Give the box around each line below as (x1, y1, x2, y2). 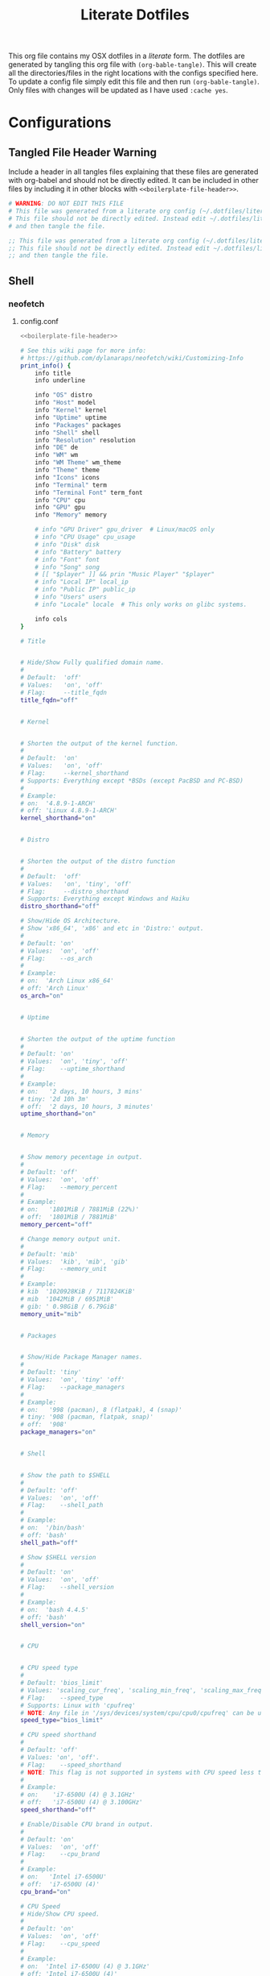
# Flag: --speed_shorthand (19, 1761, 122, 1769)
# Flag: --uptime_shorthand (19, 1065, 125, 1073)
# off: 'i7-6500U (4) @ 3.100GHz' (19, 1799, 143, 1807)
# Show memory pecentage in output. (19, 1153, 143, 1161)
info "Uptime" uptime (35, 413, 107, 421)
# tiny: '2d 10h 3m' (19, 1094, 89, 1103)
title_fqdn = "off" (19, 695, 79, 704)
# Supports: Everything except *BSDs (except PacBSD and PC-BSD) (19, 776, 243, 785)
